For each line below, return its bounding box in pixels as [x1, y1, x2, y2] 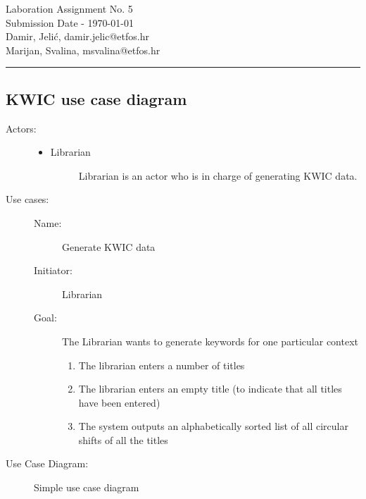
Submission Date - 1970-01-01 [6, 15, 134, 30]
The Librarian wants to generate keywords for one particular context [62, 333, 359, 348]
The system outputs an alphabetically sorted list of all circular [78, 419, 348, 433]
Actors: [6, 121, 37, 135]
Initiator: [34, 263, 72, 278]
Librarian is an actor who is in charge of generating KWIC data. [78, 168, 358, 183]
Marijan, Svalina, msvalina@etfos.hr [6, 42, 160, 57]
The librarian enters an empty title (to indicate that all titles [78, 381, 342, 396]
